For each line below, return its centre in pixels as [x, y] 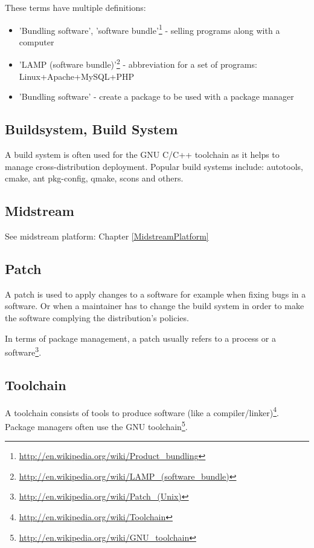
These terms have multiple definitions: [75, 7]
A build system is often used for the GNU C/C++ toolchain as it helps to [142, 155]
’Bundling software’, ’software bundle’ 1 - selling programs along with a [149, 29]
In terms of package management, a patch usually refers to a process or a [140, 338]
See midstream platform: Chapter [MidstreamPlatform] [107, 236]
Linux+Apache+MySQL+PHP [77, 76]
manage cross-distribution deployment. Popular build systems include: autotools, [154, 166]
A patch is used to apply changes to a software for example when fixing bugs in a [155, 294]
